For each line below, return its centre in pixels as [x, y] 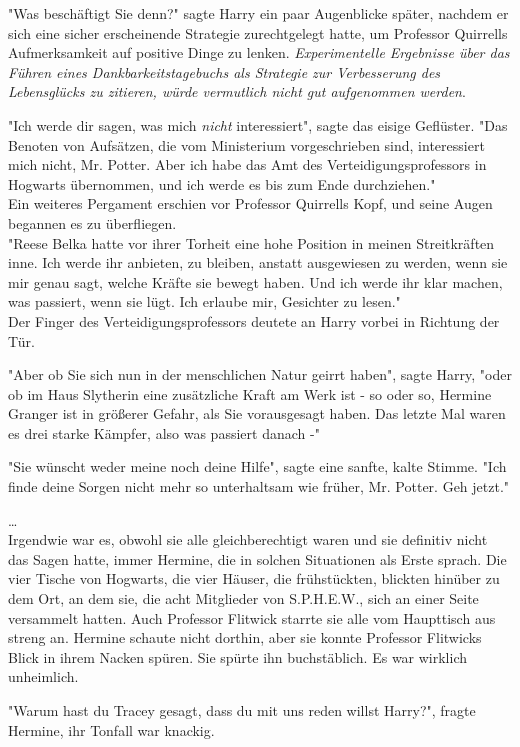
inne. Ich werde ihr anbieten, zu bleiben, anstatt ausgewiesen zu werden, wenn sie [258, 262]
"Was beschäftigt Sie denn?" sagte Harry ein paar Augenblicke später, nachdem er [258, 13]
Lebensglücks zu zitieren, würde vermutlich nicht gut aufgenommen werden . [237, 91]
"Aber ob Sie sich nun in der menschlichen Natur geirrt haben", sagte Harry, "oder [260, 374]
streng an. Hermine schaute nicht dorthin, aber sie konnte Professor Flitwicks [245, 637]
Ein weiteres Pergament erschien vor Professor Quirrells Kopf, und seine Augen [250, 203]
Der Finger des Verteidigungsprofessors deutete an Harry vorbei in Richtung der [254, 320]
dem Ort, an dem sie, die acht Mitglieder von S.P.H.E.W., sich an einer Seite [243, 598]
